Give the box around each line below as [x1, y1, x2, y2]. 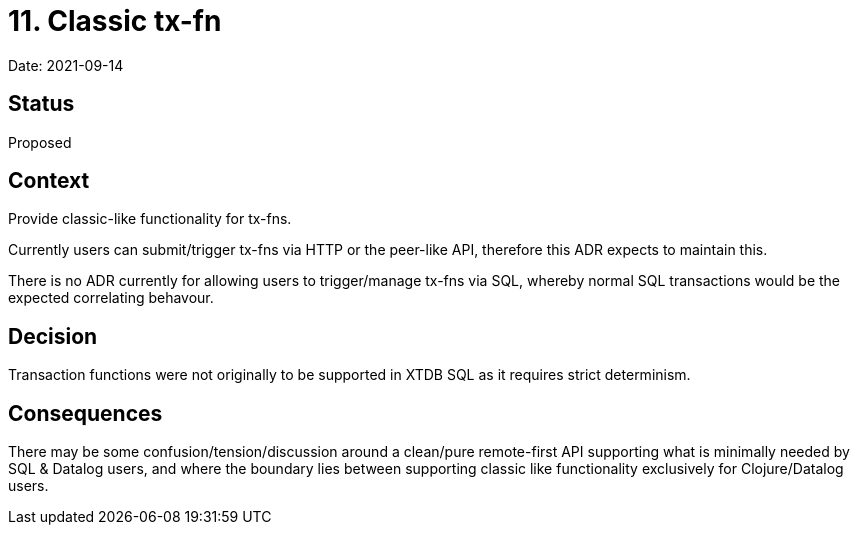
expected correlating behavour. [8, 289, 214, 307]
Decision [8, 323, 98, 349]
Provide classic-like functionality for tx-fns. [8, 210, 292, 228]
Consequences [8, 400, 163, 426]
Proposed [8, 133, 72, 151]
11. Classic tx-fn [8, 4, 222, 38]
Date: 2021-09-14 [8, 56, 124, 74]
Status [8, 91, 75, 117]
